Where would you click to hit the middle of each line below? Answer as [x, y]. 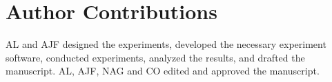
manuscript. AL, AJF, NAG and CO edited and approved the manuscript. [163, 71]
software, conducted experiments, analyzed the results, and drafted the [155, 57]
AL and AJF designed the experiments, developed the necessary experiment [166, 44]
